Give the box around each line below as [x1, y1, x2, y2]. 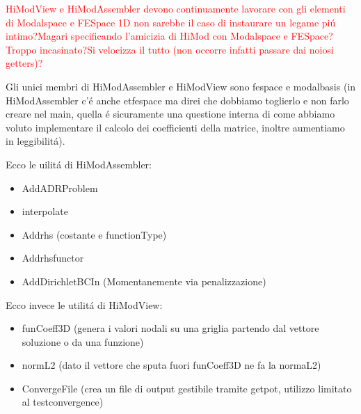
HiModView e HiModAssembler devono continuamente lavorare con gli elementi [6, 1, 346, 15]
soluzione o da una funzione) [22, 334, 144, 349]
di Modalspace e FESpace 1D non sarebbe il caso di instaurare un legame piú [6, 15, 336, 29]
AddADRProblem [22, 180, 98, 195]
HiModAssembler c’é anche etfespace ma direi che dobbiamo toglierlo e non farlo [6, 93, 349, 107]
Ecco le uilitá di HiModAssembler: [6, 157, 152, 171]
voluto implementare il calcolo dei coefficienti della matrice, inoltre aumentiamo [6, 120, 345, 134]
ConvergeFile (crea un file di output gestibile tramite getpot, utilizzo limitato [22, 381, 352, 395]
